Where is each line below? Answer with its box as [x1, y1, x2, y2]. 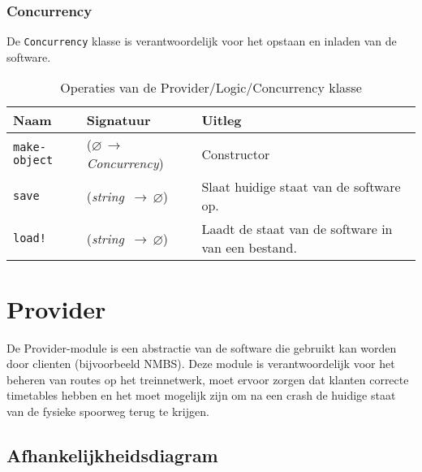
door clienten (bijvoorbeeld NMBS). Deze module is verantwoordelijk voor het [6, 355, 395, 372]
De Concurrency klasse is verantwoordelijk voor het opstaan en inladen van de [6, 32, 397, 50]
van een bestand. [201, 238, 297, 258]
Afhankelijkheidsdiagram [6, 442, 218, 467]
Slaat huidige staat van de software [201, 177, 401, 197]
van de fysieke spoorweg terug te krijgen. [6, 402, 209, 419]
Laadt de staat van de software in [201, 219, 393, 239]
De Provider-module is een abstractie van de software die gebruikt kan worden [6, 339, 397, 356]
